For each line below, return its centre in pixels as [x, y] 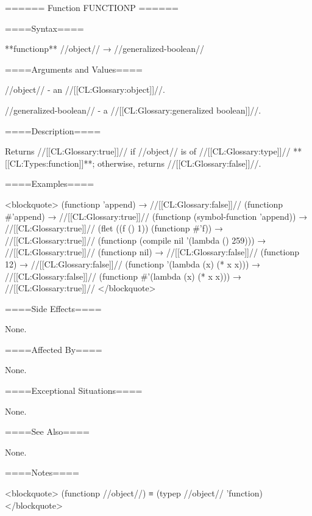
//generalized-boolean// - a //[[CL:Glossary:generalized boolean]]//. [133, 110]
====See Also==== [47, 431]
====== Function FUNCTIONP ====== [92, 7]
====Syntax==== [44, 28]
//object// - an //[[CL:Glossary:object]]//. [85, 89]
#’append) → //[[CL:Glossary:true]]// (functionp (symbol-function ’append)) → [156, 216]
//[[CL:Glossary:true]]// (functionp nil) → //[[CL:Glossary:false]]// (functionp [152, 252]
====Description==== [53, 130]
